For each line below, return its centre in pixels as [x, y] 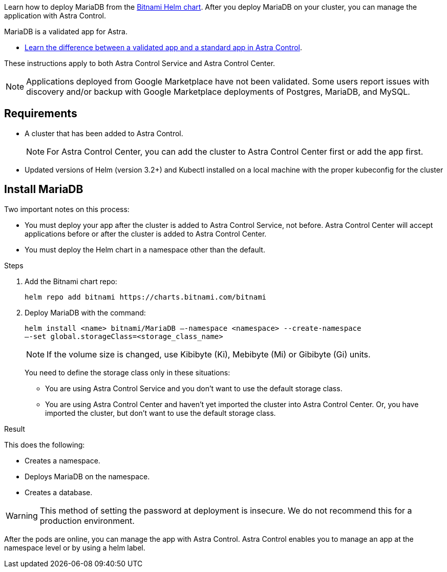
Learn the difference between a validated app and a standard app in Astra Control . [164, 47]
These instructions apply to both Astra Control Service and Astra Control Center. [140, 63]
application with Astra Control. [55, 16]
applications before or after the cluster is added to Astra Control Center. [146, 234]
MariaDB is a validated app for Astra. [66, 31]
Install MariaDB [44, 189]
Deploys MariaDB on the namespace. [87, 476]
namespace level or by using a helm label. [75, 547]
